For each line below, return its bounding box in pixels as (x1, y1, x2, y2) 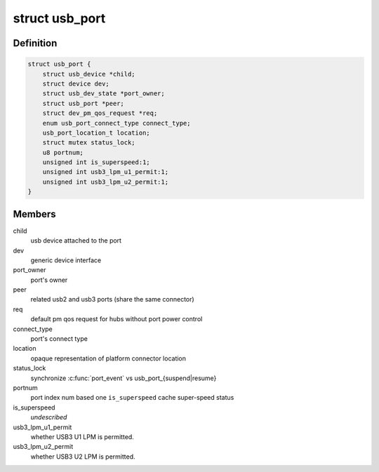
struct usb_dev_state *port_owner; (42, 90, 165, 97)
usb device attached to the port (30, 236, 122, 245)
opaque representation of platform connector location (30, 354, 186, 363)
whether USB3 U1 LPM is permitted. (30, 432, 135, 441)
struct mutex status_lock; (42, 139, 136, 147)
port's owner (30, 276, 68, 284)
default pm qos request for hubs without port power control (30, 315, 203, 323)
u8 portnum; (42, 148, 84, 156)
